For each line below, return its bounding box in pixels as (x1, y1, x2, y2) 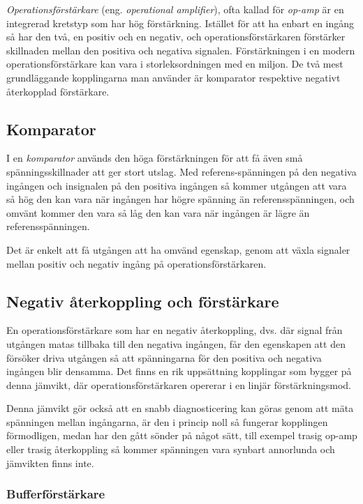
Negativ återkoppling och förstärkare (6, 290, 279, 312)
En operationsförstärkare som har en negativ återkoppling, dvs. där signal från (6, 323, 343, 337)
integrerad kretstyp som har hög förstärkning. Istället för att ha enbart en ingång (6, 15, 355, 30)
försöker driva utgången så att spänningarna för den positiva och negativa (6, 350, 322, 365)
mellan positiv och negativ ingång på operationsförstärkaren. (6, 256, 267, 270)
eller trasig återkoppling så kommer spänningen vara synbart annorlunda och (6, 442, 335, 457)
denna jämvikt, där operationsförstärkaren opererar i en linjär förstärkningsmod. (6, 377, 351, 392)
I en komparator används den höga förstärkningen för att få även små (6, 151, 303, 165)
